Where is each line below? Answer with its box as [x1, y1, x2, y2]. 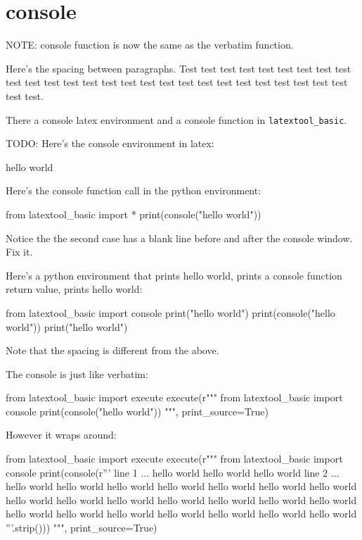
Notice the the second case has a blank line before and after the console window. [6, 230, 353, 245]
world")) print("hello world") [6, 319, 128, 334]
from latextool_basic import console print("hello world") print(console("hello [6, 305, 335, 320]
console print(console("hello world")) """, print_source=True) [6, 403, 269, 418]
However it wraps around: [6, 427, 117, 442]
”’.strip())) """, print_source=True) [6, 520, 157, 535]
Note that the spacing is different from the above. [6, 343, 219, 358]
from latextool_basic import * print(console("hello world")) [6, 206, 261, 221]
